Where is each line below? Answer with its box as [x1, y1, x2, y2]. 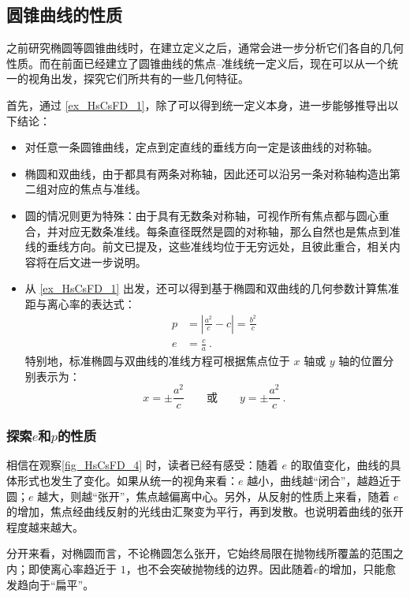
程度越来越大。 [6, 518, 84, 535]
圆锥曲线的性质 [6, 2, 122, 27]
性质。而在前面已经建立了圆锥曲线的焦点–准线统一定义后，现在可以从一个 [6, 54, 387, 71]
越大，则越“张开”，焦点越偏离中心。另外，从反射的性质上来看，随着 [37, 487, 390, 504]
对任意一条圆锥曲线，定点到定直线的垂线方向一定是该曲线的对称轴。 [24, 139, 378, 155]
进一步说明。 [80, 253, 147, 270]
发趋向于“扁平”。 [6, 576, 95, 592]
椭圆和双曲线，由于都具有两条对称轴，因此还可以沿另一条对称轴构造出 [24, 165, 389, 181]
